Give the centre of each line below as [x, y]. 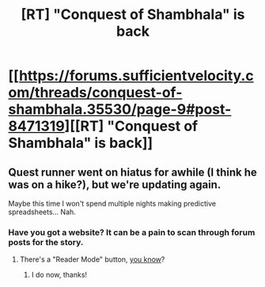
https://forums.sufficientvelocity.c [136, 76]
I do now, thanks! [59, 275]
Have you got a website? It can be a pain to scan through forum [132, 232]
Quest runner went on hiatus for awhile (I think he [132, 172]
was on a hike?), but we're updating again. [115, 185]
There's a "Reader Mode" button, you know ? [92, 259]
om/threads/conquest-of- [95, 93]
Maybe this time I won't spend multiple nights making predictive [112, 204]
